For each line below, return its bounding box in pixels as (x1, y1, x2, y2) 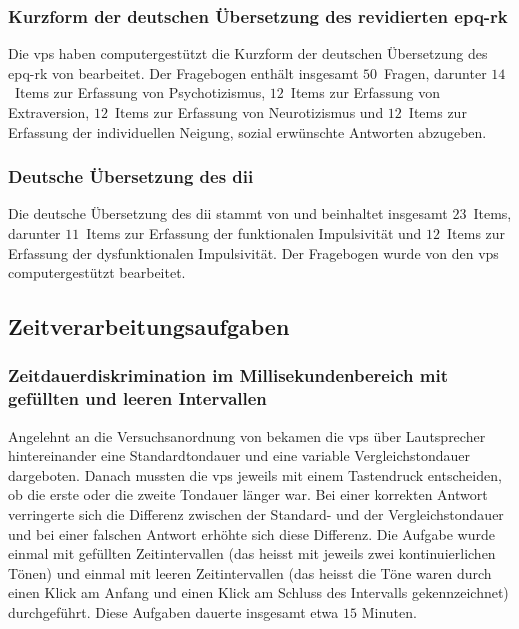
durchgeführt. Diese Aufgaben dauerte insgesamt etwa (8, 602, 339, 623)
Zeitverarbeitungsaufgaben (8, 311, 290, 342)
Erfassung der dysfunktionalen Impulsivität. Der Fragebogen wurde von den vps (8, 242, 499, 263)
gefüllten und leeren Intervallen (8, 386, 267, 411)
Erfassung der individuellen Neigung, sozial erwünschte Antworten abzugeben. (8, 121, 487, 142)
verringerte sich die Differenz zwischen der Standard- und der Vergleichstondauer (8, 504, 504, 525)
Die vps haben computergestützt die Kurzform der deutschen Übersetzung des (8, 43, 488, 64)
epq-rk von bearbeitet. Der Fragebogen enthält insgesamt (8, 62, 359, 83)
